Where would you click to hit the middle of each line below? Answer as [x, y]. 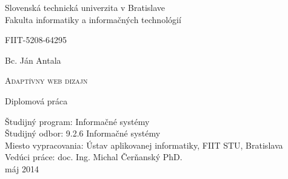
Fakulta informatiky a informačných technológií [93, 19]
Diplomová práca [36, 100]
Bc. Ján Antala [33, 60]
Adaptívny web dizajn [46, 80]
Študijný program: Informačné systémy [77, 121]
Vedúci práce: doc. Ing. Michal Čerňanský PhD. [94, 157]
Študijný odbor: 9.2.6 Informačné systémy [83, 133]
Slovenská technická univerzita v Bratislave [85, 7]
